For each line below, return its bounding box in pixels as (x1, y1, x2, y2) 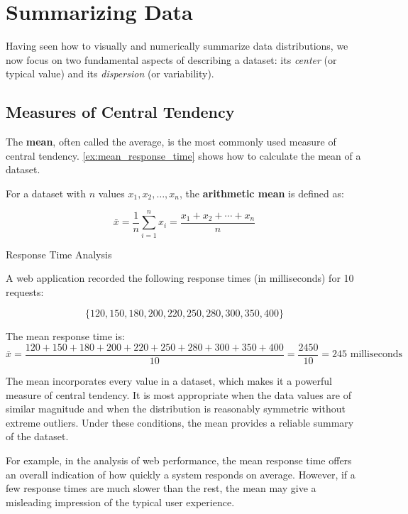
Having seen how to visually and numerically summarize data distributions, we (6, 38, 348, 53)
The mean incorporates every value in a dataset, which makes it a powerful (6, 373, 333, 388)
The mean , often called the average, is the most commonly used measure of (6, 134, 336, 149)
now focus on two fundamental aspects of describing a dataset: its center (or (6, 52, 337, 67)
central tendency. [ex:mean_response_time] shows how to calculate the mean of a (6, 148, 361, 163)
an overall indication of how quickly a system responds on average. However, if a (6, 466, 355, 481)
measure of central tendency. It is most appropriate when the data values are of (6, 387, 351, 402)
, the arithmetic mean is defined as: (180, 185, 344, 200)
